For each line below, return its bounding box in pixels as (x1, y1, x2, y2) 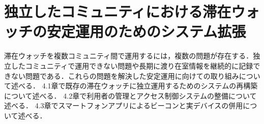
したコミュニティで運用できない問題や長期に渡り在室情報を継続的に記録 (11, 60, 253, 71)
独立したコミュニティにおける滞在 (4, 1, 231, 22)
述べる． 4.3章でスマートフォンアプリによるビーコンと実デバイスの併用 (4, 100, 243, 111)
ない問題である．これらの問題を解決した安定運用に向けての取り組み (11, 70, 239, 81)
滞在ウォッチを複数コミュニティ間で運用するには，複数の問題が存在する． (4, 50, 253, 61)
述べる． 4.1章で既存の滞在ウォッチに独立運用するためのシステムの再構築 (11, 80, 258, 91)
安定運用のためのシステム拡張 (47, 21, 246, 42)
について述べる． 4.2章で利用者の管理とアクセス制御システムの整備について (4, 90, 257, 101)
